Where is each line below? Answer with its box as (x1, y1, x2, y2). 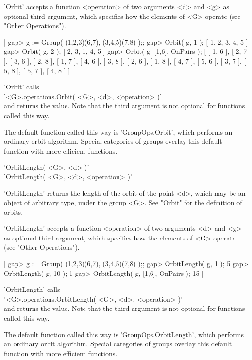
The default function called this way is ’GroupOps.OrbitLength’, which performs (4, 329, 244, 339)
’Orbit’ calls (4, 82, 39, 92)
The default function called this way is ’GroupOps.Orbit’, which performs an (4, 126, 233, 137)
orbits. (4, 206, 23, 217)
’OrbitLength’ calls (4, 284, 60, 294)
